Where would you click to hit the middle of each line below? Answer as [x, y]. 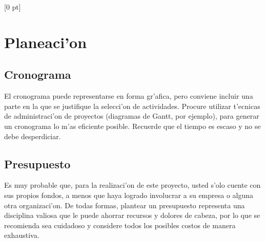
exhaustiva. [22, 235]
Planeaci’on [46, 42]
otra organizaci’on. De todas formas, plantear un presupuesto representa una [125, 205]
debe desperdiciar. [33, 136]
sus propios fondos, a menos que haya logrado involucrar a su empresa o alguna [129, 195]
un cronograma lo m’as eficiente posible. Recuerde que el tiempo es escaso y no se [132, 126]
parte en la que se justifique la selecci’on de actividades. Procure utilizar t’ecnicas [132, 106]
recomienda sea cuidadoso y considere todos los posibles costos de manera [120, 225]
